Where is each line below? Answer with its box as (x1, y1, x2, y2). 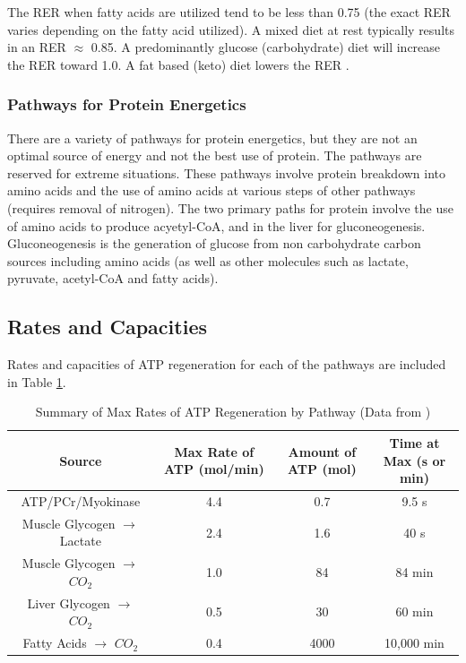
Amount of (288, 442, 357, 461)
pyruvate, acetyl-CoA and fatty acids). (7, 269, 219, 288)
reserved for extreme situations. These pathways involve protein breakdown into (7, 163, 446, 182)
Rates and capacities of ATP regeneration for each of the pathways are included (7, 355, 446, 374)
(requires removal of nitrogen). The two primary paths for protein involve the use (7, 198, 453, 217)
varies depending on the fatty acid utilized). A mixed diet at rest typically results (7, 20, 454, 39)
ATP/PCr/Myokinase (21, 491, 141, 510)
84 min (395, 563, 434, 581)
